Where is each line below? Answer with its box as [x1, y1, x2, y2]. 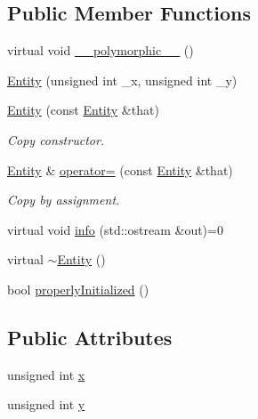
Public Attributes [7, 323, 173, 351]
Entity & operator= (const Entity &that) [7, 160, 233, 179]
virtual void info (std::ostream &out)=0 [7, 220, 223, 238]
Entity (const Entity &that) [7, 101, 159, 119]
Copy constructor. [7, 130, 105, 149]
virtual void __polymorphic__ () [7, 41, 194, 60]
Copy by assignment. [7, 190, 120, 209]
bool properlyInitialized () [7, 279, 149, 298]
